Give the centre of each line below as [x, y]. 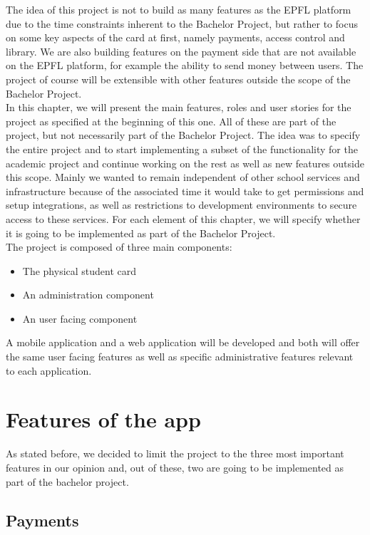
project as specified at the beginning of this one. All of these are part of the [171, 121]
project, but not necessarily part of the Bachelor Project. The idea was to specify [183, 135]
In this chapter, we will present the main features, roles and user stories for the [179, 107]
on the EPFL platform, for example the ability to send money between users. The [185, 65]
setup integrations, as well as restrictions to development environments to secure [181, 205]
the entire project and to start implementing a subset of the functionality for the [182, 149]
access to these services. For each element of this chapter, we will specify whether [183, 218]
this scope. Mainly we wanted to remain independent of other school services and [183, 177]
